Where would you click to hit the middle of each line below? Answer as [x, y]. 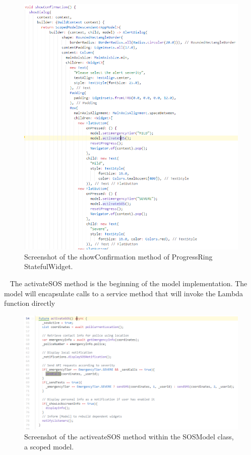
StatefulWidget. [49, 266]
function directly [30, 303]
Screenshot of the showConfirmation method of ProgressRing [118, 256]
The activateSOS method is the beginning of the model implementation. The [129, 283]
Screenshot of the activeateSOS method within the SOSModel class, [129, 437]
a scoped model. [49, 446]
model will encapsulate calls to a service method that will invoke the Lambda [124, 293]
